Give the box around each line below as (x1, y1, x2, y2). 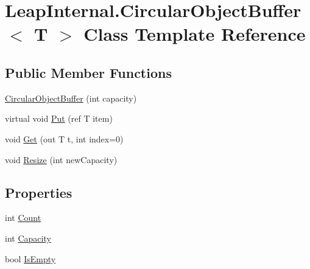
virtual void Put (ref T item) (5, 112, 113, 125)
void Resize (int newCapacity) (5, 153, 118, 166)
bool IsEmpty (5, 252, 56, 265)
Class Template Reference (83, 21, 306, 46)
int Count (5, 211, 41, 224)
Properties (5, 183, 72, 201)
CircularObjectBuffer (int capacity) (5, 91, 137, 104)
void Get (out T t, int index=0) (5, 132, 124, 145)
